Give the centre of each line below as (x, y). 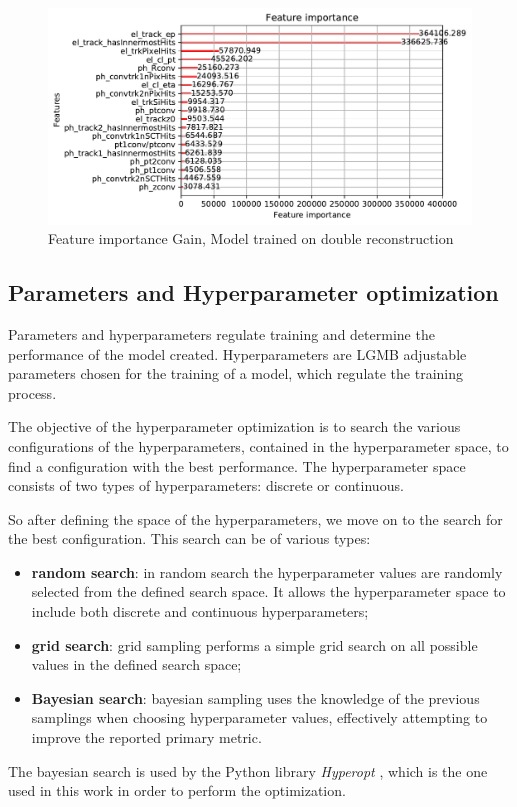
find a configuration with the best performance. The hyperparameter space (237, 465)
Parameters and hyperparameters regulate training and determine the (221, 333)
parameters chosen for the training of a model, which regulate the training (236, 373)
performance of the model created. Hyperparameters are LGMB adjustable (237, 353)
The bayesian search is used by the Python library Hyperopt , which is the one (248, 770)
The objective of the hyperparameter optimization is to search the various (234, 426)
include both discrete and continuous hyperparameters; (200, 611)
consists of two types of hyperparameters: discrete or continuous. (206, 485)
